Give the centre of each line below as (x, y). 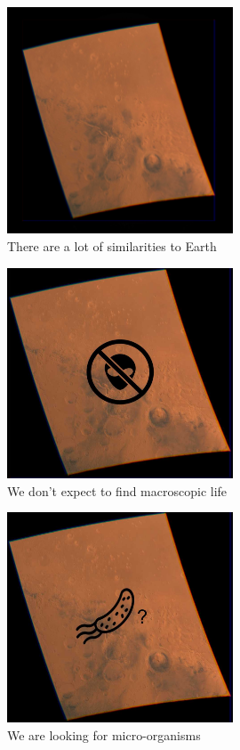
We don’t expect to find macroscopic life (117, 490)
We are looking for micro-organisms (104, 734)
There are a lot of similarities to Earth (112, 245)
